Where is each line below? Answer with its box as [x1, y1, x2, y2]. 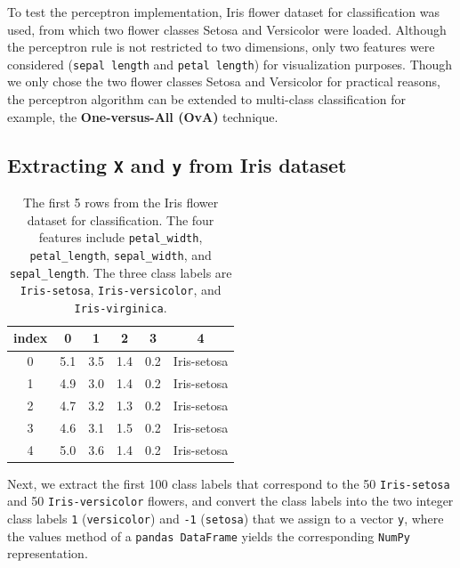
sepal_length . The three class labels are [9, 263, 232, 281]
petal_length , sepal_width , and [29, 245, 212, 264]
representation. [7, 544, 88, 563]
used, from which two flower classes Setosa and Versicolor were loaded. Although [7, 20, 447, 38]
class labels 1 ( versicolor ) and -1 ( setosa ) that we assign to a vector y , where [7, 509, 444, 528]
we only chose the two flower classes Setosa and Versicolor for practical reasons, [7, 72, 440, 91]
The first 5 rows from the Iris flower [22, 193, 219, 211]
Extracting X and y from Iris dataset [7, 150, 347, 178]
